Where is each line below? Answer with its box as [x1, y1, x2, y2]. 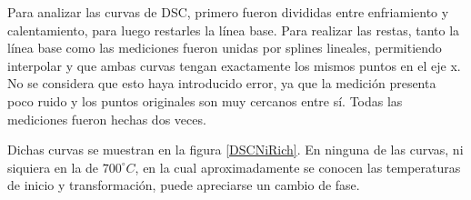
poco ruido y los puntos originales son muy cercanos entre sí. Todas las [7, 91, 403, 110]
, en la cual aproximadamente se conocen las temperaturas [135, 157, 461, 176]
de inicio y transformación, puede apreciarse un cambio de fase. [7, 175, 360, 195]
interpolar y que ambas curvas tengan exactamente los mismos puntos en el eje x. [7, 55, 461, 75]
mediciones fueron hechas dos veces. [7, 109, 206, 128]
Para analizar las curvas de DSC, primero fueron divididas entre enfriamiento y [7, 3, 449, 21]
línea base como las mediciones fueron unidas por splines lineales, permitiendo [7, 38, 442, 57]
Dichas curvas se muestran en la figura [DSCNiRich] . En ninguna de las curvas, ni [7, 140, 464, 159]
